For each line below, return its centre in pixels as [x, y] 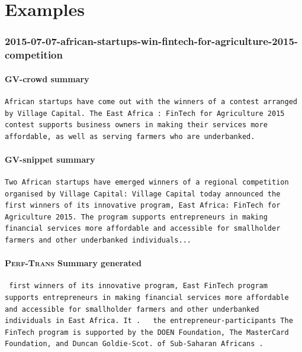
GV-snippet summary [50, 159]
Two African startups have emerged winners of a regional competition [147, 183]
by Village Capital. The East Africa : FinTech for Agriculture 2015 [145, 113]
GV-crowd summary [47, 78]
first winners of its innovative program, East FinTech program [138, 286]
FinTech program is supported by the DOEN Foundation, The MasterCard [147, 332]
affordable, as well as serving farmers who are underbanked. [130, 136]
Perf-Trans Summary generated [73, 263]
